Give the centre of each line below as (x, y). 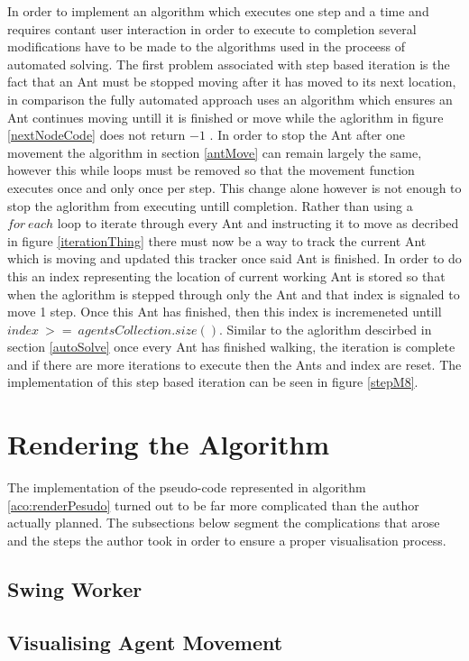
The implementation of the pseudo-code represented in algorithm (187, 487)
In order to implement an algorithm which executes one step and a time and (218, 11)
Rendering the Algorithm (169, 444)
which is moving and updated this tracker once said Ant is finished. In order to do (234, 258)
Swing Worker (75, 588)
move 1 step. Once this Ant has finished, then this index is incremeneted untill (225, 312)
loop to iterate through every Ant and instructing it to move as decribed (258, 223)
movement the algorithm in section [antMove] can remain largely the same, (215, 152)
